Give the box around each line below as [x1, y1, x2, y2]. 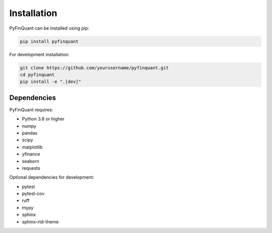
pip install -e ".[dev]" [20, 79, 82, 85]
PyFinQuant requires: [9, 106, 53, 112]
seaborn [22, 158, 40, 164]
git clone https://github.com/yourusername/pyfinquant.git [20, 65, 169, 70]
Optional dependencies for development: [9, 174, 94, 180]
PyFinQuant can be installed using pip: [9, 25, 89, 31]
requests [22, 165, 40, 171]
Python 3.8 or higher [22, 116, 65, 122]
